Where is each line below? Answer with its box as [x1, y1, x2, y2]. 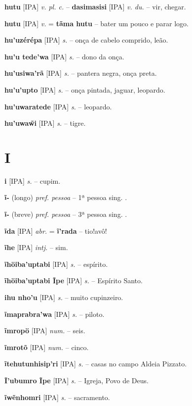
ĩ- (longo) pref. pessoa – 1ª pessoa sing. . [4, 192, 127, 203]
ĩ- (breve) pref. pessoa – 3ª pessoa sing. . [4, 209, 127, 219]
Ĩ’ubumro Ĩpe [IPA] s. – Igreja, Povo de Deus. [4, 375, 149, 385]
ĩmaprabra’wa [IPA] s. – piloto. [4, 308, 105, 319]
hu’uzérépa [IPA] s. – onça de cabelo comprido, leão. [4, 35, 168, 45]
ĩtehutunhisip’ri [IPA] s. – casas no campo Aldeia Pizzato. [4, 358, 187, 369]
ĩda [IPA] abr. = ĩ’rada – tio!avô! [4, 225, 107, 236]
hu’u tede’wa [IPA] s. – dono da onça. [4, 51, 124, 61]
